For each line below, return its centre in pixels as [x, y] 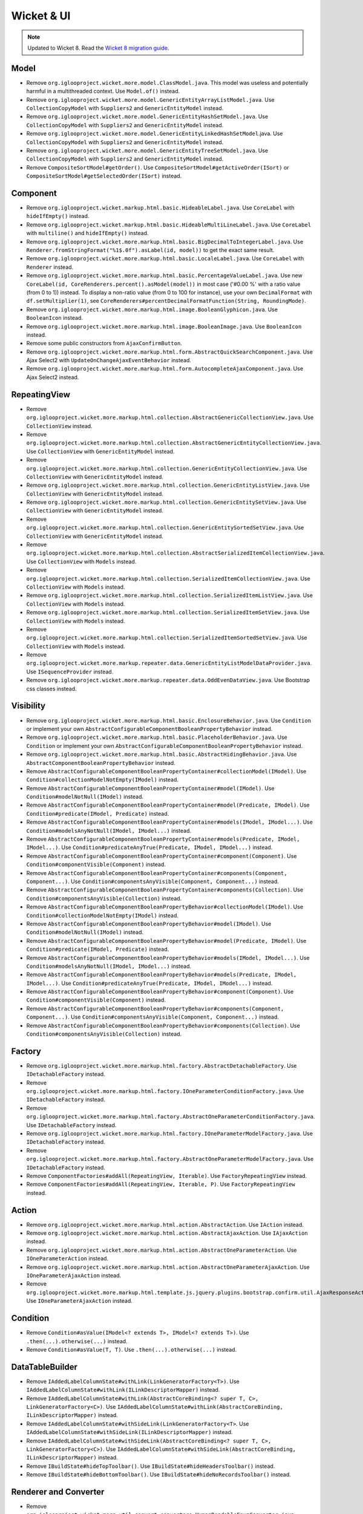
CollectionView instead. [60, 426]
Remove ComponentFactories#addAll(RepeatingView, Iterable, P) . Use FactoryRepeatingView [161, 1185]
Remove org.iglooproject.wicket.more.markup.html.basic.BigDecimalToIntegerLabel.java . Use [165, 242]
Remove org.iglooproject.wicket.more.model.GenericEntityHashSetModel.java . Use [147, 117]
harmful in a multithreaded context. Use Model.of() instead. [103, 91]
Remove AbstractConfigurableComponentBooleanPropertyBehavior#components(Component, [155, 1008]
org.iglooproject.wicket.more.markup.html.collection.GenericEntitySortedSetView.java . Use [165, 527]
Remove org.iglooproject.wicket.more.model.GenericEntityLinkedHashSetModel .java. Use [155, 134]
